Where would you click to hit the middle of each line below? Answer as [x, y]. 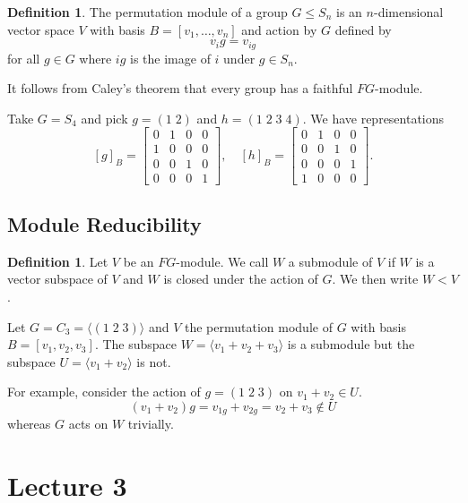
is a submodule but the [351, 344]
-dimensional [408, 12]
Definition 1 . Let [58, 261]
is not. [154, 361]
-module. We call [222, 261]
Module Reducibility [104, 223]
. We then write [375, 279]
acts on [88, 424]
